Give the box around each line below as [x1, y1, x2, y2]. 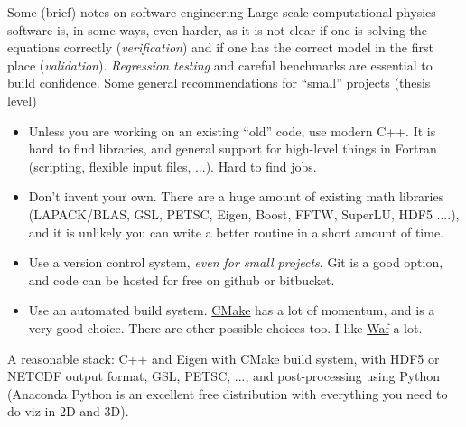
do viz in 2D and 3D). [7, 402, 129, 421]
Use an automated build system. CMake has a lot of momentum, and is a [28, 301, 435, 320]
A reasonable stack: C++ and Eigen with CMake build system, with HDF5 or [7, 348, 440, 367]
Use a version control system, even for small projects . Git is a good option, [28, 253, 443, 272]
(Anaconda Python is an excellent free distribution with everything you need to [7, 384, 448, 403]
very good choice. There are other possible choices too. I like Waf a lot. [28, 318, 423, 337]
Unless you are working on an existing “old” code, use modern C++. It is [28, 121, 436, 140]
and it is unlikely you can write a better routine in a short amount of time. [28, 222, 444, 241]
